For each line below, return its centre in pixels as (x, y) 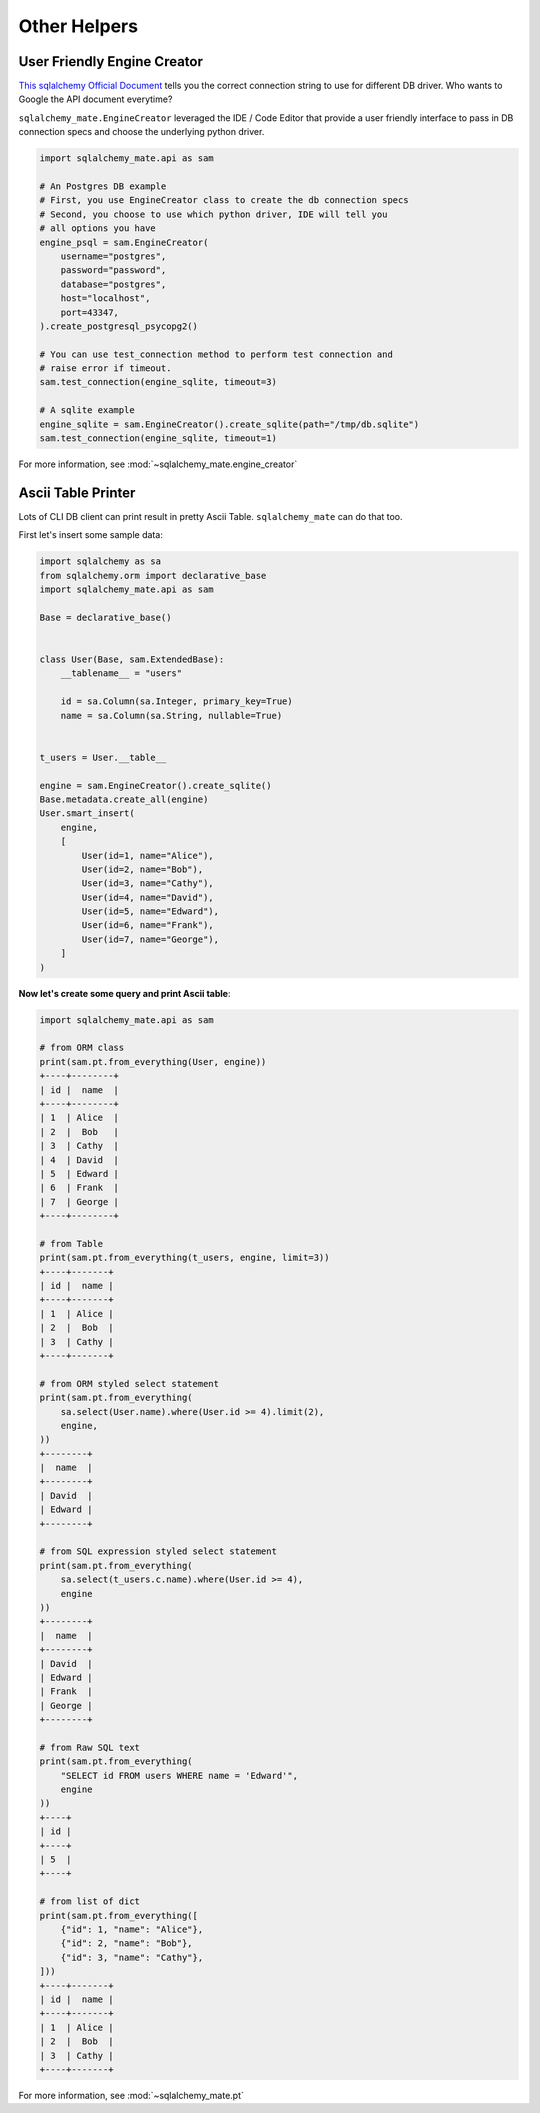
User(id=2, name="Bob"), (142, 869)
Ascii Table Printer (77, 492)
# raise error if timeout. (105, 368)
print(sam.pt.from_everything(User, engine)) (153, 1061)
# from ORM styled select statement (129, 1383)
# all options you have (98, 228)
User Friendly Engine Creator (111, 61)
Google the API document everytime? (95, 99)
